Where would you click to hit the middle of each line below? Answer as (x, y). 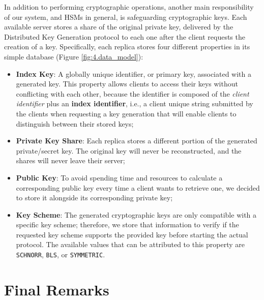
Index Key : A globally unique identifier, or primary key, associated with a (134, 73)
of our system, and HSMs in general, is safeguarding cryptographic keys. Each (126, 17)
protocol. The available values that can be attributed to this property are (130, 244)
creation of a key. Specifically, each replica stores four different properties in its (127, 47)
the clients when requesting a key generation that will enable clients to (126, 113)
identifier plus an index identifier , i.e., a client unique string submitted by (135, 103)
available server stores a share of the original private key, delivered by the (119, 27)
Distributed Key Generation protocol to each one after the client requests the (125, 36)
